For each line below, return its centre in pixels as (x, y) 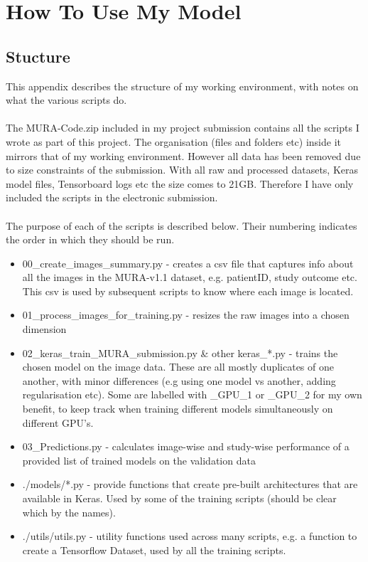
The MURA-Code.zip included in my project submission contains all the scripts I (183, 128)
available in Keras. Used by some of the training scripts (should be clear (179, 498)
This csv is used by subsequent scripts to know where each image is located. (188, 291)
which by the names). (69, 512)
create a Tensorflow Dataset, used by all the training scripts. (154, 550)
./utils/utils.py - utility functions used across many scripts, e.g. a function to (190, 536)
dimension (44, 329)
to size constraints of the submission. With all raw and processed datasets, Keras (182, 170)
